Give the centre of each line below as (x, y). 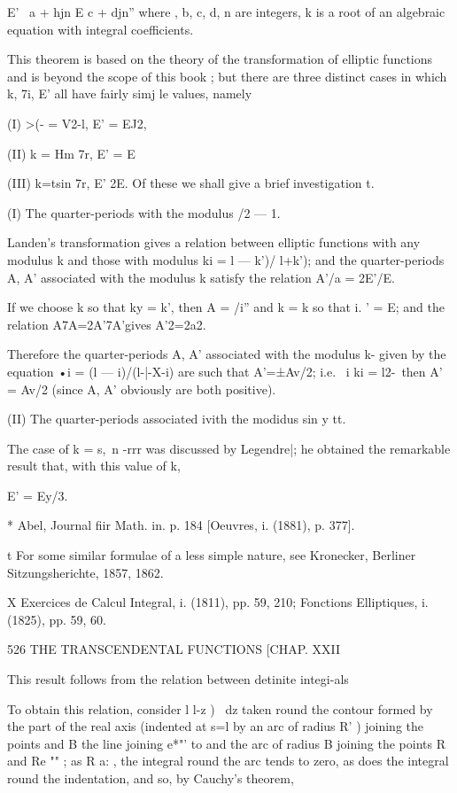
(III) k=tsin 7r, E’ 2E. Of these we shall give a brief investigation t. (191, 183)
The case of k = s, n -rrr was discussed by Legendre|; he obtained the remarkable (229, 448)
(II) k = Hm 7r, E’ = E (71, 153)
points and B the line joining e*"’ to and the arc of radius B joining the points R (226, 743)
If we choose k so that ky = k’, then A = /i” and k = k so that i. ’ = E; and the (226, 307)
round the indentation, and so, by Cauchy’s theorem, (151, 778)
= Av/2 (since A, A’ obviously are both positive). (142, 389)
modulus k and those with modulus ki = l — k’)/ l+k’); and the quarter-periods (226, 259)
